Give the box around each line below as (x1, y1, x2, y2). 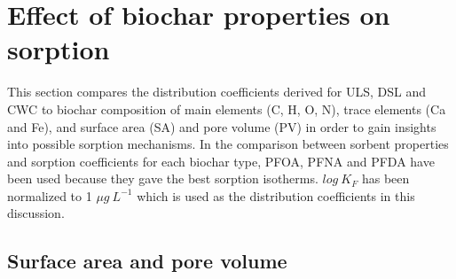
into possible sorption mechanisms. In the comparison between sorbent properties (7, 135, 449, 153)
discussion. (7, 204, 65, 222)
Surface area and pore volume (7, 247, 287, 275)
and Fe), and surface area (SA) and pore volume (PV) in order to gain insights (7, 117, 436, 136)
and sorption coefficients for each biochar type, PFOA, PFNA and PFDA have (7, 151, 435, 170)
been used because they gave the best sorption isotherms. (7, 169, 318, 188)
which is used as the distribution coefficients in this (137, 186, 415, 205)
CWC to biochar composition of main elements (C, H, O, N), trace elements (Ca (7, 99, 446, 118)
